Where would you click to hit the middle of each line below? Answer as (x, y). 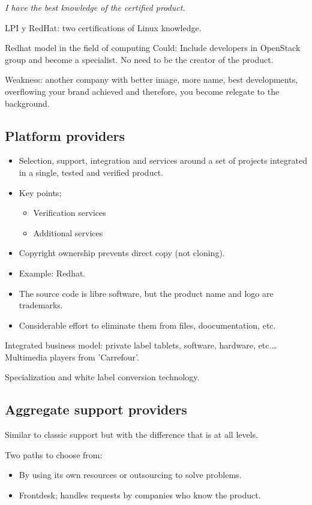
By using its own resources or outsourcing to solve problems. (130, 475)
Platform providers (65, 135)
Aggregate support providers (96, 409)
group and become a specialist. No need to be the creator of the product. (139, 59)
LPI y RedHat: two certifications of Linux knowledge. (103, 27)
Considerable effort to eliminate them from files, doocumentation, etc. (147, 325)
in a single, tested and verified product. (91, 172)
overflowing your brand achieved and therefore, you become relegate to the (142, 91)
